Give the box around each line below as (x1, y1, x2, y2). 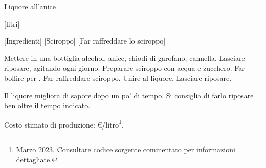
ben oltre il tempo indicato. (4, 100, 91, 111)
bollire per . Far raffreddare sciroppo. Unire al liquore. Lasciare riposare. (4, 72, 232, 83)
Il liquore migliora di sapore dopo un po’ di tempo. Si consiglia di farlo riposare (4, 90, 254, 100)
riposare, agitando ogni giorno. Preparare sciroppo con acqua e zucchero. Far (4, 62, 245, 73)
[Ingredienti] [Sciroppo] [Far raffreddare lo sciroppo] (4, 35, 166, 46)
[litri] (4, 18, 20, 29)
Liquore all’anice (4, 1, 56, 11)
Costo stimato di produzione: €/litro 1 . (4, 117, 124, 130)
